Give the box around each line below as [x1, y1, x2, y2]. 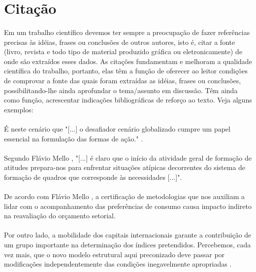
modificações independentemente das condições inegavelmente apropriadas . [4, 259, 232, 269]
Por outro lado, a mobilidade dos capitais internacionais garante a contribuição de [4, 230, 252, 240]
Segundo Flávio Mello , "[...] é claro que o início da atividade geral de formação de [4, 152, 252, 163]
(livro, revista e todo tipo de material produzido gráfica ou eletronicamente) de [4, 46, 243, 57]
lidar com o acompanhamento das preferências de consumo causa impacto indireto [4, 201, 252, 211]
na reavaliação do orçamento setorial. [4, 210, 116, 221]
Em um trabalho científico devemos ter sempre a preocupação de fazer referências [4, 27, 250, 37]
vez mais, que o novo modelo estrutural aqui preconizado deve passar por [4, 249, 225, 259]
